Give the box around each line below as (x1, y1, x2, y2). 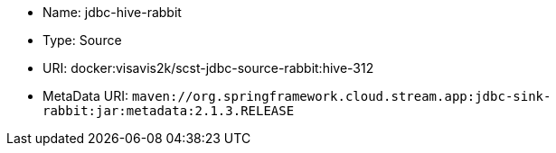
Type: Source (42, 32, 122, 48)
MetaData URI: (42, 88, 128, 103)
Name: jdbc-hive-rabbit (42, 4, 182, 20)
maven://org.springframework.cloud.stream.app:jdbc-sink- (131, 89, 551, 103)
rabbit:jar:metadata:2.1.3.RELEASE (42, 103, 295, 118)
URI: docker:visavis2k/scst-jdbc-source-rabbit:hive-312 (42, 60, 374, 76)
